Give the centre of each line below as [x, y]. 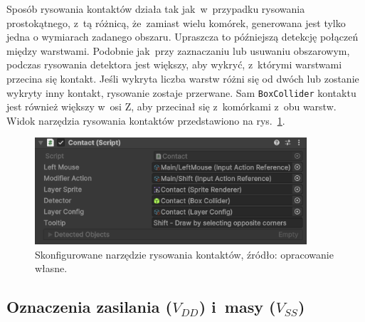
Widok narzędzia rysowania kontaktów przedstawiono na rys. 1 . [146, 120]
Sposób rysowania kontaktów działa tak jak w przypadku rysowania [156, 9]
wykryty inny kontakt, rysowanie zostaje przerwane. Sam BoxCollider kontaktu [181, 92]
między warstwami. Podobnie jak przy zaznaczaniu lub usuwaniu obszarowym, [178, 50]
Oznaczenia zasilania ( [89, 307]
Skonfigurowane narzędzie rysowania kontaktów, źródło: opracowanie [184, 254]
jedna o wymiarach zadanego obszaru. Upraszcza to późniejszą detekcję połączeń [182, 37]
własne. [51, 268]
